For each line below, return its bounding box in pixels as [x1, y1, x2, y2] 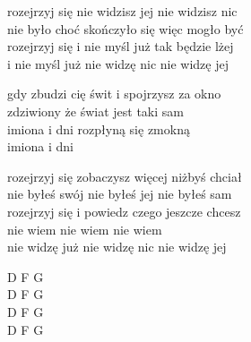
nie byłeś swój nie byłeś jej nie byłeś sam [7, 184, 232, 203]
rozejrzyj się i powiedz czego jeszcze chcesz [7, 201, 241, 220]
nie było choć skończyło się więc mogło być [7, 19, 244, 38]
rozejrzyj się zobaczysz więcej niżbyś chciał [7, 167, 242, 185]
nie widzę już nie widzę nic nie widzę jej [7, 237, 227, 256]
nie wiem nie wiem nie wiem [7, 219, 162, 238]
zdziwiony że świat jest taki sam [7, 101, 184, 120]
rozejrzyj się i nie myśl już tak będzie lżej [7, 37, 234, 56]
